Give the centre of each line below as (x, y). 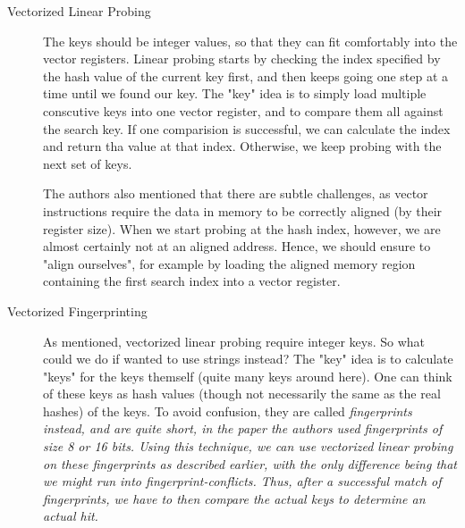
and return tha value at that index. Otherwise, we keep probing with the (242, 146)
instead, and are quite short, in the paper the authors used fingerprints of (243, 428)
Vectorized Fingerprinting (77, 310)
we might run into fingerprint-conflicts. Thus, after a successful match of (242, 481)
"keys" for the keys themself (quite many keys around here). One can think (248, 376)
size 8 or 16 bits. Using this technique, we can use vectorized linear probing (248, 446)
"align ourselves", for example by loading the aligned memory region (229, 263)
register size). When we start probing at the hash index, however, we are (242, 228)
